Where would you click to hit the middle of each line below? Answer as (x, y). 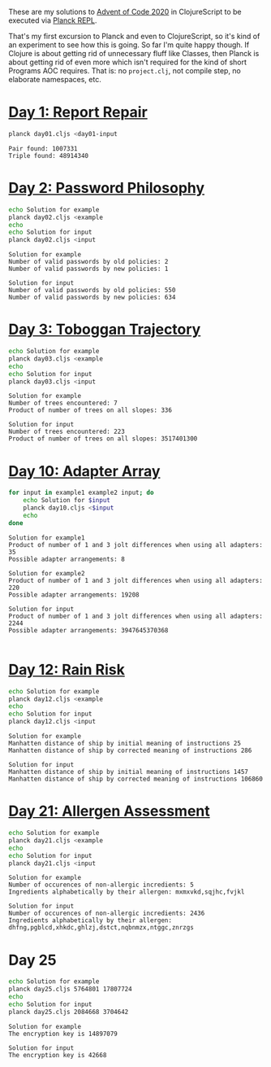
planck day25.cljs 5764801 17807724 (70, 989)
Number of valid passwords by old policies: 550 (92, 291)
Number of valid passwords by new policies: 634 (92, 297)
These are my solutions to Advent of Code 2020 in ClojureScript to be (125, 12)
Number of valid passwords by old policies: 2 (88, 262)
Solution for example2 (47, 573)
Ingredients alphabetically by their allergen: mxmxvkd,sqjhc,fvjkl (127, 892)
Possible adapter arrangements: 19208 (74, 595)
